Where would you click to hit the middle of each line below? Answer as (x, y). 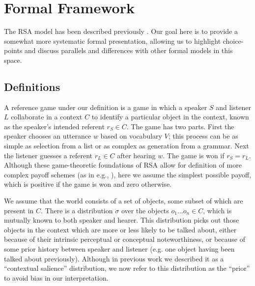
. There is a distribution (77, 210)
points (13, 50)
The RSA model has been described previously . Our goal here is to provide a (121, 31)
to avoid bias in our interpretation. (56, 277)
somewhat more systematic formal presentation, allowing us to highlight (113, 41)
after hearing (136, 155)
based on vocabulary (131, 136)
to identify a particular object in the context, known (170, 117)
